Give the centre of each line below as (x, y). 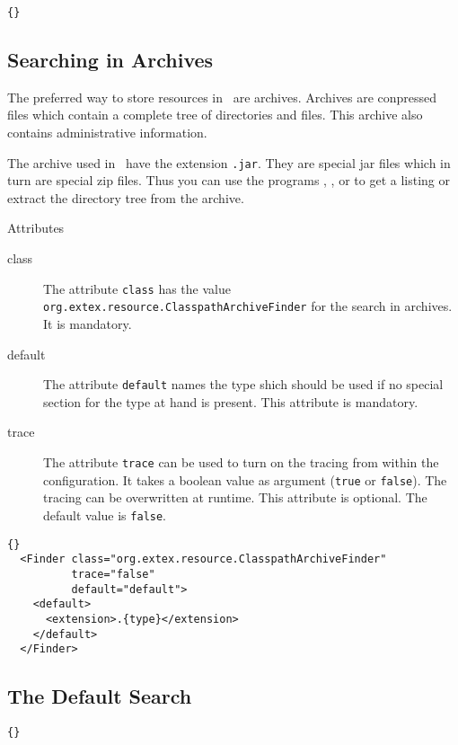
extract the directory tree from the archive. (126, 197)
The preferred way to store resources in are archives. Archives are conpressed (222, 97)
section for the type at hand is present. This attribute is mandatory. (231, 401)
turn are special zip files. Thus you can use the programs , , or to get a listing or (229, 180)
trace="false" (113, 574)
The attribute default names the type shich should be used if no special (243, 384)
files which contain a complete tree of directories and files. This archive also (215, 115)
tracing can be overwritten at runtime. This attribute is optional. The (235, 497)
